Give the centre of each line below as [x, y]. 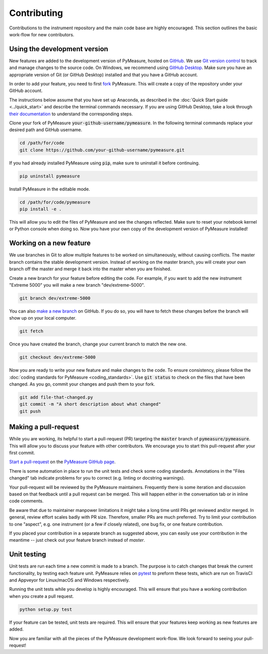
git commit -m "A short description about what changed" [90, 404]
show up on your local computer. [43, 318]
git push [30, 411]
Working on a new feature [50, 243]
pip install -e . [41, 209]
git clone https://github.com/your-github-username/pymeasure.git [102, 150]
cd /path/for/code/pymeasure [55, 202]
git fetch [32, 331]
